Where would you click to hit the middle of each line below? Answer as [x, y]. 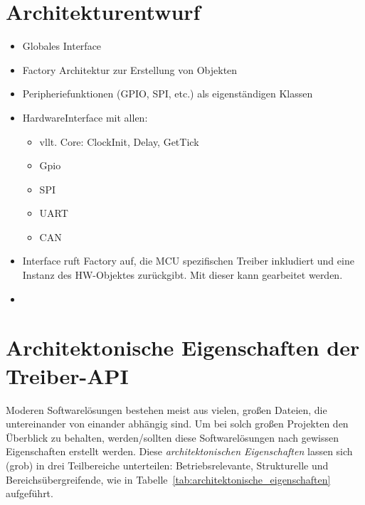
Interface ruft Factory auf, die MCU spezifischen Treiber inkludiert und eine [188, 261]
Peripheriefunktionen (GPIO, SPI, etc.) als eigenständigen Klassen [168, 94]
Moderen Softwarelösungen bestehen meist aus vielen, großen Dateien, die [166, 409]
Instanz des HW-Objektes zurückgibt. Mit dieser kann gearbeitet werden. [182, 275]
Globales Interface [62, 46]
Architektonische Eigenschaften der [183, 347]
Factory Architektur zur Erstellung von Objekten [130, 69]
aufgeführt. [30, 493]
